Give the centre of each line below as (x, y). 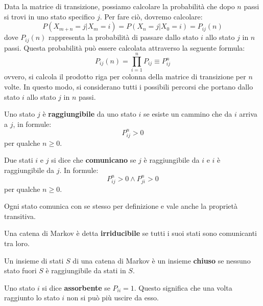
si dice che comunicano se (94, 160)
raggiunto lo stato (32, 298)
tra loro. (17, 243)
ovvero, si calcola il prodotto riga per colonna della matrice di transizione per (125, 76)
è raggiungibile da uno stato (89, 114)
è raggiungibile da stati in (86, 270)
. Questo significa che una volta (183, 287)
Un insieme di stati (34, 260)
